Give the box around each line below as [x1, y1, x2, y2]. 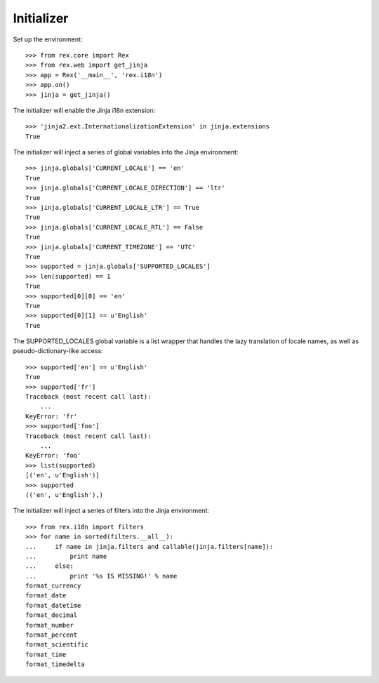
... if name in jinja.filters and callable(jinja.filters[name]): [25, 543, 274, 550]
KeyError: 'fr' [25, 412, 78, 420]
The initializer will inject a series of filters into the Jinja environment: [13, 506, 210, 515]
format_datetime [25, 601, 81, 609]
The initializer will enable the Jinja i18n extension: [13, 106, 156, 114]
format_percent [25, 631, 78, 639]
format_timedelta [25, 661, 85, 668]
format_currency [25, 582, 81, 590]
